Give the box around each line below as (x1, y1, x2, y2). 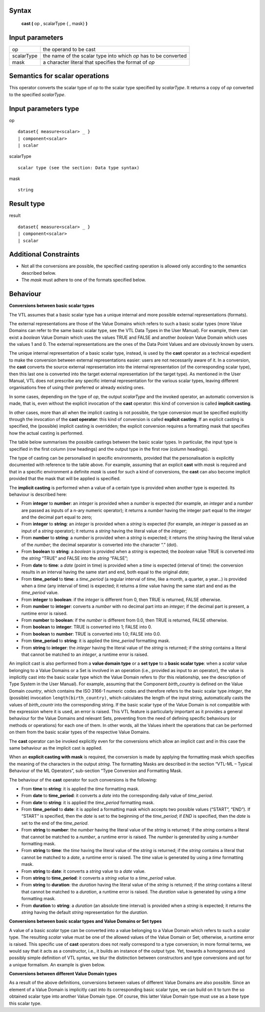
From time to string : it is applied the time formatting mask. (21, 785, 139, 792)
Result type (9, 200, 45, 208)
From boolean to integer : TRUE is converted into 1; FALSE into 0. (21, 624, 152, 630)
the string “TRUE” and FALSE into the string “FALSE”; (21, 555, 128, 561)
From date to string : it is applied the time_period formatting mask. (21, 800, 155, 805)
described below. (21, 270, 56, 276)
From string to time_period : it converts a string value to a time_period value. (21, 875, 176, 881)
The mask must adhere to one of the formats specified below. (21, 277, 146, 283)
